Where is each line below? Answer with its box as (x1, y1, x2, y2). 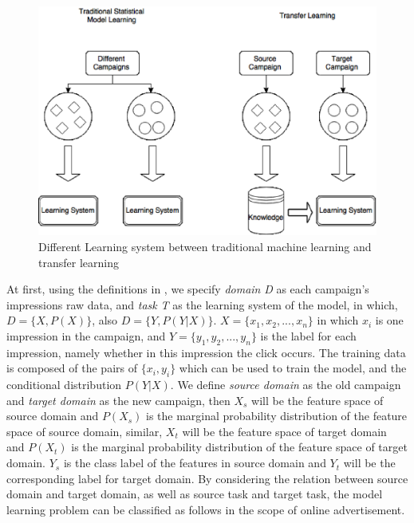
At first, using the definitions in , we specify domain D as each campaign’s (6, 281, 369, 297)
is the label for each (260, 327, 357, 344)
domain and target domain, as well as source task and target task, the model (6, 486, 383, 502)
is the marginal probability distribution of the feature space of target (71, 438, 408, 455)
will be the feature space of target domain (182, 423, 387, 439)
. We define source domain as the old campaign (170, 376, 401, 393)
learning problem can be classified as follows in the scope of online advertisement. (6, 501, 405, 517)
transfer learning (38, 254, 119, 270)
